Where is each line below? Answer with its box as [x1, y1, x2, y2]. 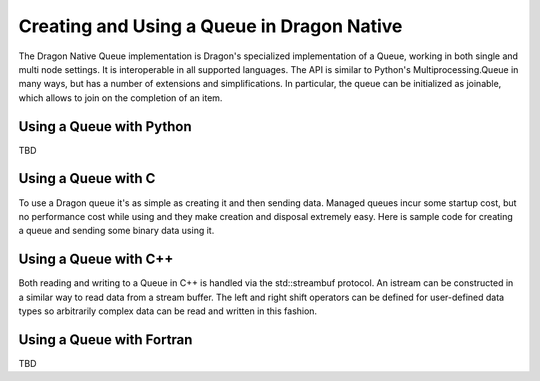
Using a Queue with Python [18, 118, 192, 135]
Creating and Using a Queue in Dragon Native [18, 15, 403, 37]
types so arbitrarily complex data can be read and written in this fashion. [18, 305, 318, 317]
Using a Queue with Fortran [18, 331, 193, 348]
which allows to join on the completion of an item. [18, 91, 223, 104]
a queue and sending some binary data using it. [18, 225, 215, 237]
